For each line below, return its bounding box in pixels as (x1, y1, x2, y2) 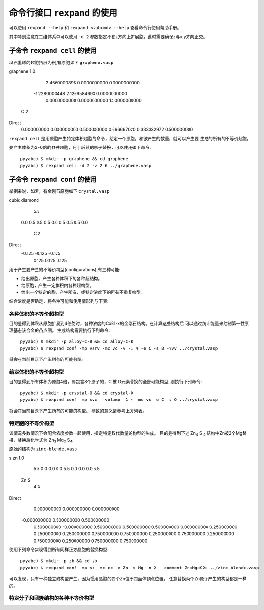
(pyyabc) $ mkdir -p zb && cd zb (18, 558, 97, 564)
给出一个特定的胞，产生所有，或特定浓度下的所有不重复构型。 (21, 289, 145, 295)
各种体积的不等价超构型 (9, 310, 64, 317)
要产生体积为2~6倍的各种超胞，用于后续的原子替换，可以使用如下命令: (9, 145, 151, 150)
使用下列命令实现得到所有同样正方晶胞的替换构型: (9, 547, 109, 552)
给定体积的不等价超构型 (9, 369, 64, 376)
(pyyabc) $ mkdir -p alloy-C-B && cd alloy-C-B (18, 338, 133, 344)
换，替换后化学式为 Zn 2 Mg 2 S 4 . (9, 437, 74, 444)
